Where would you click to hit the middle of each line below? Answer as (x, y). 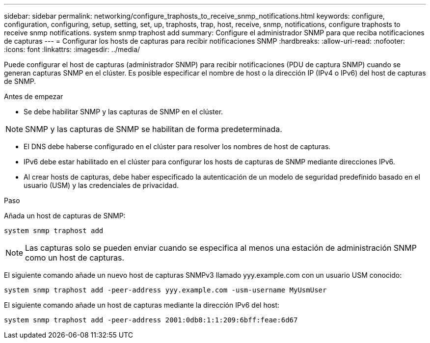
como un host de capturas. (75, 258)
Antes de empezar (34, 96)
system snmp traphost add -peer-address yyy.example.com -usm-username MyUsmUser (165, 290)
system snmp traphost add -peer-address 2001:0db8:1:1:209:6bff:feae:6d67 (151, 320)
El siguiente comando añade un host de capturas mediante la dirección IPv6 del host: (142, 305)
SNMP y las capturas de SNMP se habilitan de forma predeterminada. (154, 129)
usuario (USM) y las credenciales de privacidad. (101, 185)
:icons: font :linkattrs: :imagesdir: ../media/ (72, 49)
